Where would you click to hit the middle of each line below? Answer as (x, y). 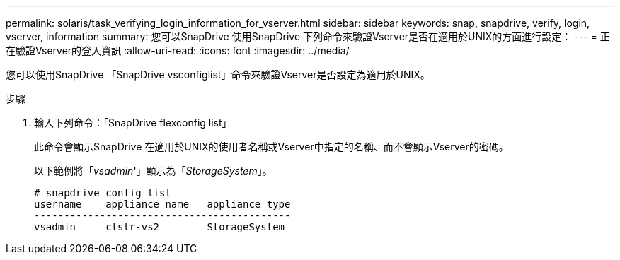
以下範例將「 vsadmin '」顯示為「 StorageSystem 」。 (153, 171)
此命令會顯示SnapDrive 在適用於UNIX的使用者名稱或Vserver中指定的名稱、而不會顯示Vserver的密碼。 (271, 147)
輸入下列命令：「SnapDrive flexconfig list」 (133, 123)
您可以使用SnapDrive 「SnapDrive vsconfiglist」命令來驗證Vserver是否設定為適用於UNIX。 (218, 75)
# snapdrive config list (103, 193)
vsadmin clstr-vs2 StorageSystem (160, 227)
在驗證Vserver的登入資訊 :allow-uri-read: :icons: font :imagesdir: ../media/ (178, 51)
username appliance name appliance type (162, 204)
